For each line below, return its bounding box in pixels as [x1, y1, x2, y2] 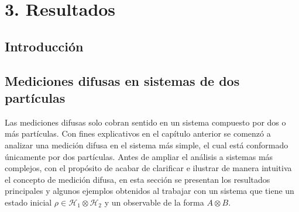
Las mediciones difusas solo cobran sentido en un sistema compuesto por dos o [5, 116, 286, 128]
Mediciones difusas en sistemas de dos [5, 71, 240, 89]
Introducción [5, 37, 84, 55]
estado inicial [5, 196, 52, 208]
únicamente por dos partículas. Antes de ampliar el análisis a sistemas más [5, 150, 273, 162]
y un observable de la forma [104, 196, 204, 208]
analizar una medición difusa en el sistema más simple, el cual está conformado [5, 138, 288, 151]
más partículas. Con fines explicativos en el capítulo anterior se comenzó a [5, 127, 271, 140]
